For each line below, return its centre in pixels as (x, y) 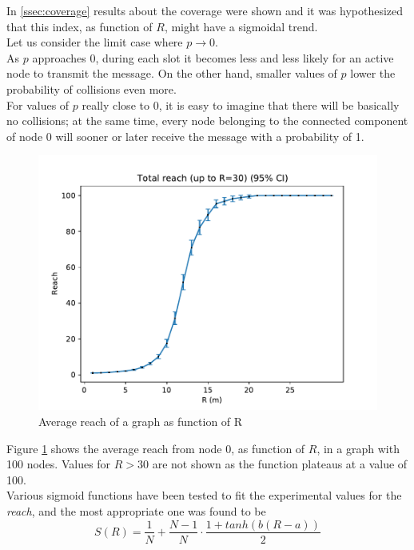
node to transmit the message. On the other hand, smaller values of (172, 73)
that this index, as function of (80, 26)
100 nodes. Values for (59, 464)
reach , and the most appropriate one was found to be (136, 510)
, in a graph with (358, 448)
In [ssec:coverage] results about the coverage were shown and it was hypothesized (205, 10)
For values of (38, 104)
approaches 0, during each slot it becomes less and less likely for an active (213, 57)
